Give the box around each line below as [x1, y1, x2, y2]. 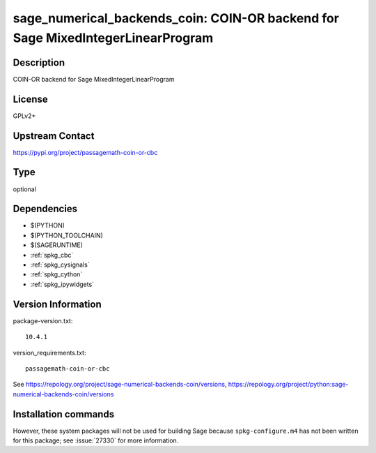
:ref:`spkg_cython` [30, 270, 83, 279]
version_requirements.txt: [13, 348, 86, 357]
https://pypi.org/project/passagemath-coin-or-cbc [13, 148, 158, 156]
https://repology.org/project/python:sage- [228, 380, 349, 389]
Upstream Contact [13, 130, 95, 142]
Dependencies [13, 203, 78, 215]
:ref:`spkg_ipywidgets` [30, 280, 94, 288]
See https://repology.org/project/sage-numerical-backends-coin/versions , [13, 380, 227, 389]
